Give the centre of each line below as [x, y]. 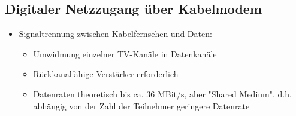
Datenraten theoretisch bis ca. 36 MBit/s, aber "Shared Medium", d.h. [162, 94]
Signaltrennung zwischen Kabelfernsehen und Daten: [115, 34]
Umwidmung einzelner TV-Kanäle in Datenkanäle [125, 54]
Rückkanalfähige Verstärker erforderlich [106, 74]
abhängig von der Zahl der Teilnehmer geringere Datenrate [141, 106]
